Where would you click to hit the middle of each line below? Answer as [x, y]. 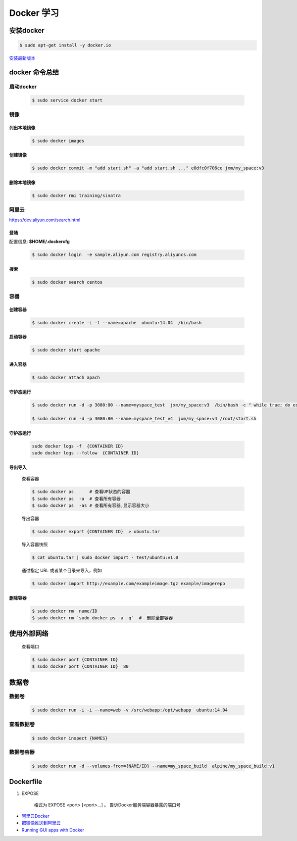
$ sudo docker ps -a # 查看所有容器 [76, 498]
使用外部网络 [29, 634]
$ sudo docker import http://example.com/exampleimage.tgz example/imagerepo [128, 583]
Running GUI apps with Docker [53, 830]
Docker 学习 [34, 13]
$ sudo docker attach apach [66, 377]
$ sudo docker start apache [66, 350]
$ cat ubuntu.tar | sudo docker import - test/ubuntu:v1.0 [105, 558]
